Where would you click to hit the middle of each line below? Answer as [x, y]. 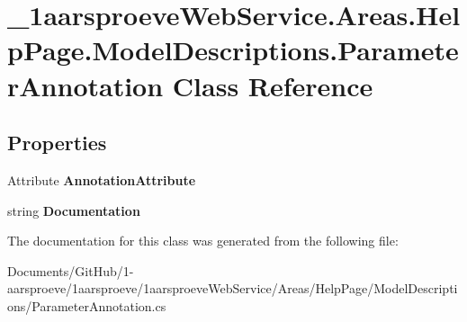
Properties [57, 143]
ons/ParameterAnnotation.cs [87, 305]
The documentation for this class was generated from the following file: [203, 241]
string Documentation [74, 210]
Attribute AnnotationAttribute [102, 179]
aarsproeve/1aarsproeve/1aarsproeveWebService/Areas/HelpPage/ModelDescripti [233, 288]
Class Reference [273, 85]
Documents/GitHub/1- [71, 270]
